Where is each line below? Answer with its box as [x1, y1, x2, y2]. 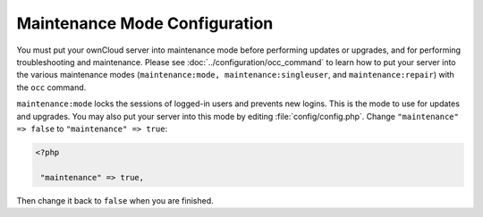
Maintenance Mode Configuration [16, 13, 274, 33]
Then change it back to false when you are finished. [16, 195, 214, 205]
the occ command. [16, 81, 87, 93]
